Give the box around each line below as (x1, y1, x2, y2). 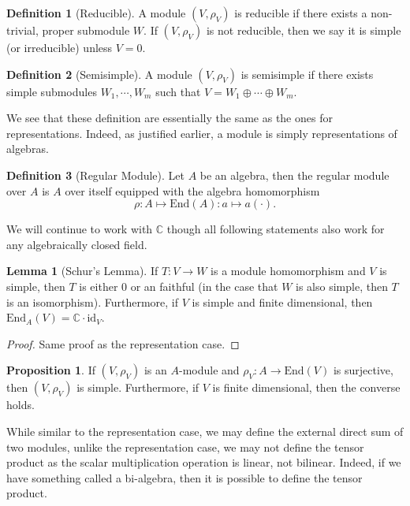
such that (155, 83, 201, 99)
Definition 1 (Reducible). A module (6, 5, 186, 20)
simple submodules (6, 83, 97, 99)
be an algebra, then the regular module (199, 166, 389, 183)
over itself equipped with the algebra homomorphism (65, 182, 320, 199)
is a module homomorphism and (211, 262, 366, 279)
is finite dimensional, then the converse (212, 379, 401, 396)
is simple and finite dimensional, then (192, 293, 373, 310)
